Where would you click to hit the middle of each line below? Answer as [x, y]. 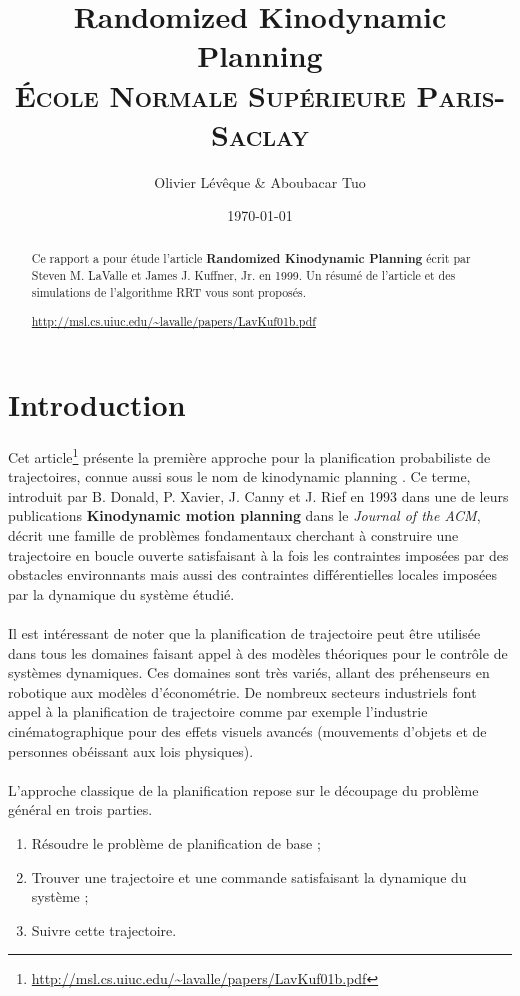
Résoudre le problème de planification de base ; [176, 842]
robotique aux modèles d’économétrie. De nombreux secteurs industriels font [242, 691]
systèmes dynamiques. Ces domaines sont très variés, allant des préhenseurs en [249, 672]
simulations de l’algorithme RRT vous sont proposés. [169, 291]
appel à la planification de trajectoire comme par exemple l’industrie [218, 711]
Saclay [260, 133]
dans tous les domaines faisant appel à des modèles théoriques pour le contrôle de [258, 652]
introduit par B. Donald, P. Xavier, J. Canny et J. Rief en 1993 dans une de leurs [258, 495]
